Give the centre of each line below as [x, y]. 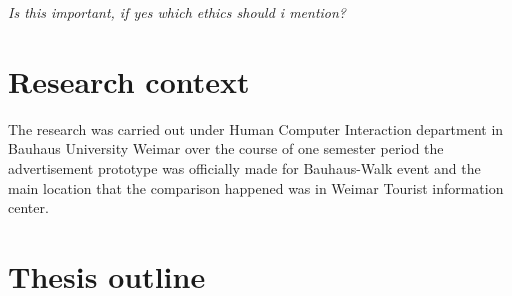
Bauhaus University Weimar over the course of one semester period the [226, 148]
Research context [129, 80]
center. [28, 207]
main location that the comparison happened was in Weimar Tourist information [256, 187]
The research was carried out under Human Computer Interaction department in [256, 128]
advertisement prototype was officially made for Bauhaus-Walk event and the [244, 167]
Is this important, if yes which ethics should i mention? [177, 12]
